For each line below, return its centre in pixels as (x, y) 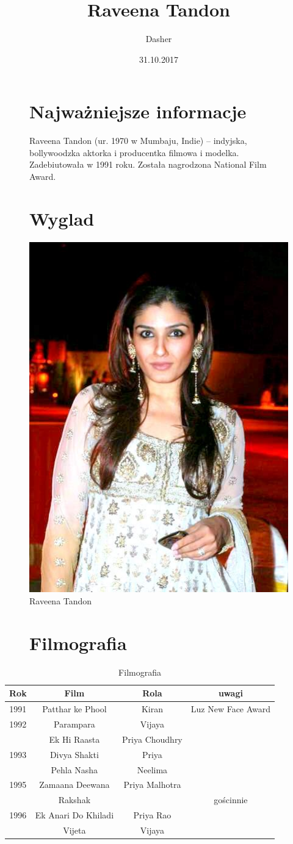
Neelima (152, 769)
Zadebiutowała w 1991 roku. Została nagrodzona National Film (148, 164)
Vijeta (74, 830)
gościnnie (231, 800)
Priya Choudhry (152, 739)
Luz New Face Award (231, 709)
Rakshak (74, 800)
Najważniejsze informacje (138, 111)
